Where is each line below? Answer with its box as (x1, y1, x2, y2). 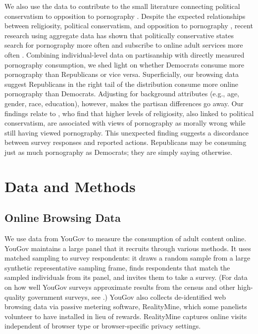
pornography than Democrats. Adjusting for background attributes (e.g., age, (4, 88, 240, 99)
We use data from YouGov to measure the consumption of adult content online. (4, 233, 247, 244)
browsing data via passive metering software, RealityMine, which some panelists (4, 301, 247, 312)
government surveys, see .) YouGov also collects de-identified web (28, 291, 226, 302)
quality (4, 291, 26, 302)
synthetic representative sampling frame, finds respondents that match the (4, 262, 230, 272)
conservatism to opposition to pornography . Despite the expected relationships (4, 10, 246, 21)
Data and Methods (4, 176, 136, 196)
